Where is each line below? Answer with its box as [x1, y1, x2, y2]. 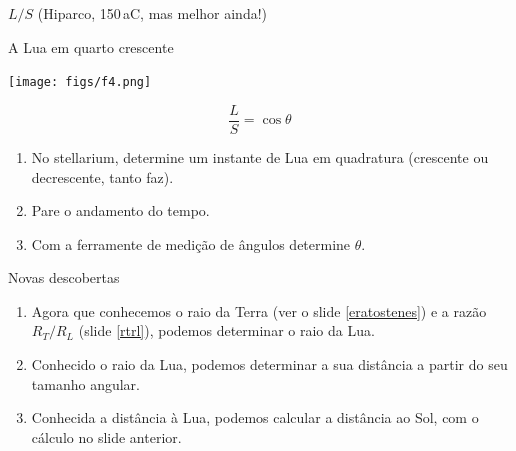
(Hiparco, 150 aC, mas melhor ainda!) [37, 3, 268, 23]
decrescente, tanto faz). [31, 166, 174, 187]
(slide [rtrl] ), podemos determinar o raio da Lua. [78, 320, 375, 341]
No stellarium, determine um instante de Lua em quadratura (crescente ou [31, 146, 489, 167]
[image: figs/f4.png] [8, 75, 152, 90]
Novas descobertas [8, 267, 120, 288]
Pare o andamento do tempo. [31, 200, 210, 221]
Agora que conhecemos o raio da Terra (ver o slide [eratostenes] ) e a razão [31, 300, 487, 321]
